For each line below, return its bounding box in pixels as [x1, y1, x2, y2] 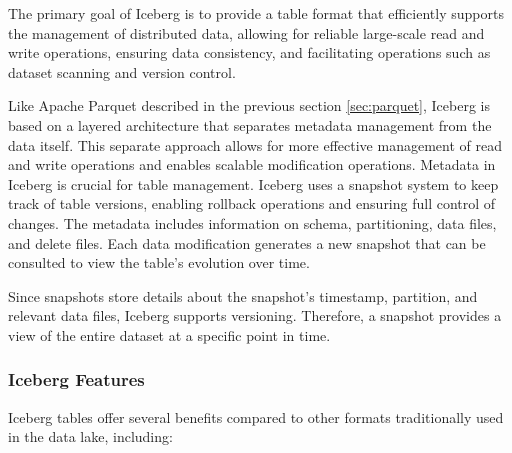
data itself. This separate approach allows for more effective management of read [8, 134, 502, 155]
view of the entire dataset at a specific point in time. [8, 324, 331, 345]
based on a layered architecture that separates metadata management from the [8, 114, 492, 135]
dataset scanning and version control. [8, 61, 236, 82]
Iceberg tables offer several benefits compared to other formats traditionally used [8, 406, 504, 427]
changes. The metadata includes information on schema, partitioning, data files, [8, 212, 497, 233]
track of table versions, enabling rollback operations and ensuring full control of [8, 193, 496, 214]
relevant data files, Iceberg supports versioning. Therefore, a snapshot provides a [8, 305, 502, 326]
